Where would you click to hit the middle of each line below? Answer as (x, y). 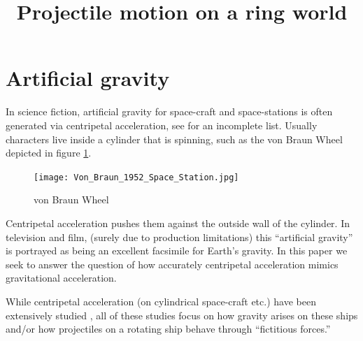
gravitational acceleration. (61, 278)
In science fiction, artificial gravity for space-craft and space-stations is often (169, 111)
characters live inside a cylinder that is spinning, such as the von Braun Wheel (174, 139)
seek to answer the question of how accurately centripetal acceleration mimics (172, 264)
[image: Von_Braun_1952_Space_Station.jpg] (136, 177)
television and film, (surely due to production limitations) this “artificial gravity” (179, 237)
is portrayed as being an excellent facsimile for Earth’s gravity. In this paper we (177, 251)
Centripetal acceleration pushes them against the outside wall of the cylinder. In (178, 223)
